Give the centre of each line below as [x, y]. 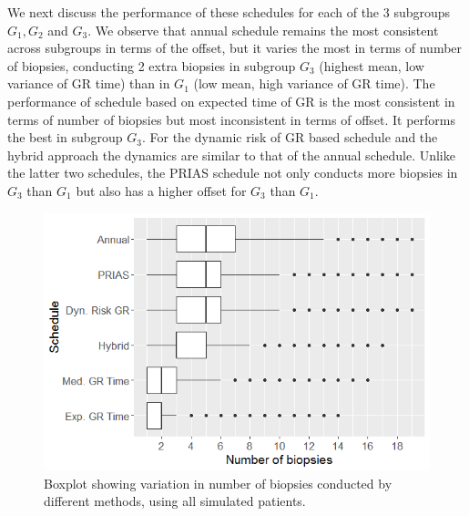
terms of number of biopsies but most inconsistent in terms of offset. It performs [232, 119]
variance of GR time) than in [89, 83]
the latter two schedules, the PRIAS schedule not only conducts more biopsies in [233, 173]
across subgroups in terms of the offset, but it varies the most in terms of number [235, 48]
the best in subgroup [65, 137]
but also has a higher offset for [161, 190]
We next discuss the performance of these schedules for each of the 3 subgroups [229, 12]
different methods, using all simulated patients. [175, 501]
